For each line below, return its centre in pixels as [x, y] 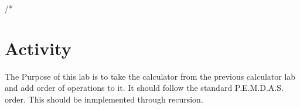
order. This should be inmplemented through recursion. [104, 99]
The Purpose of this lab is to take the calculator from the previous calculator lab [150, 76]
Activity [38, 48]
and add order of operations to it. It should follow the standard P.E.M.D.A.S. [144, 88]
